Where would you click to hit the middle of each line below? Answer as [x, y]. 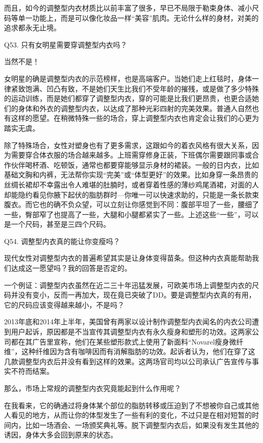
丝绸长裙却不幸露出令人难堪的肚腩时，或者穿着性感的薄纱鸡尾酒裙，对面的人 [131, 184]
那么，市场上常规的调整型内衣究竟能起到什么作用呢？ [93, 388]
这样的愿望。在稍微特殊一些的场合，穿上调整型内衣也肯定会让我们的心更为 [135, 118]
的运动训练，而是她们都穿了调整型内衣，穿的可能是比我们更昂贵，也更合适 [128, 98]
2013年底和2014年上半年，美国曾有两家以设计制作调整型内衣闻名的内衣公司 [128, 322]
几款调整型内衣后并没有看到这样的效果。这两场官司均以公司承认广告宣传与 [128, 361]
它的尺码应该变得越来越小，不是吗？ [64, 304]
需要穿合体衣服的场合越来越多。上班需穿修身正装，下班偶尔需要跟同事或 [131, 155]
